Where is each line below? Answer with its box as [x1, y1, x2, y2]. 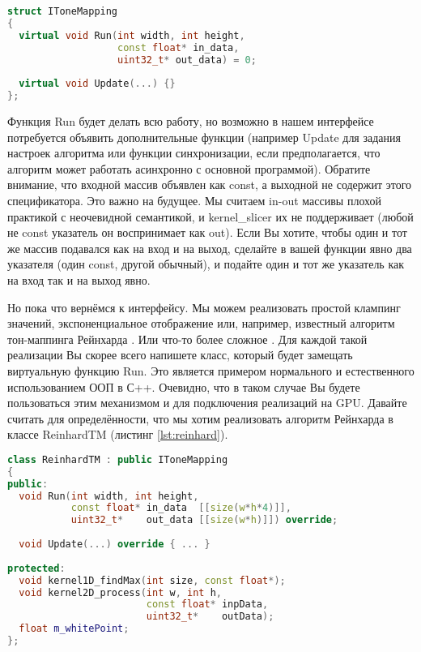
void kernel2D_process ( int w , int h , [19, 586, 222, 598]
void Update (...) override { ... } [19, 538, 210, 550]
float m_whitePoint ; [19, 623, 130, 635]
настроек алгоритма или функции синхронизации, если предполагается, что [7, 144, 381, 161]
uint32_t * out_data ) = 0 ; [117, 54, 257, 66]
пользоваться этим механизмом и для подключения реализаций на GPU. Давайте [7, 394, 407, 411]
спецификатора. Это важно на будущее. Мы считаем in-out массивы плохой [7, 191, 381, 208]
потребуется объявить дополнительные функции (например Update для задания [7, 128, 401, 145]
